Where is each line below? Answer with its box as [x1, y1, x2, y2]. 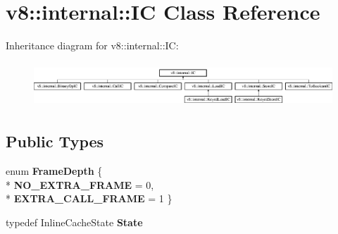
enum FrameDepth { [6, 164, 103, 178]
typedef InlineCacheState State [6, 215, 143, 230]
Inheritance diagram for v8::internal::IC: [6, 38, 179, 53]
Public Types [6, 130, 104, 152]
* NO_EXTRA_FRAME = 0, [6, 177, 154, 192]
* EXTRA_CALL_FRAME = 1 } [6, 191, 173, 206]
